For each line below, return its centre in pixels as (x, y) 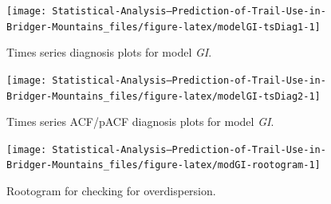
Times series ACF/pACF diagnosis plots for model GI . (140, 122)
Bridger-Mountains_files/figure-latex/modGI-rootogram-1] (164, 165)
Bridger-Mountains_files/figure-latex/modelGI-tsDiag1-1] (164, 27)
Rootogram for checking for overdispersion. (111, 191)
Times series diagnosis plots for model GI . (109, 52)
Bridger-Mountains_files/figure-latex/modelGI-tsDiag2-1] (164, 96)
